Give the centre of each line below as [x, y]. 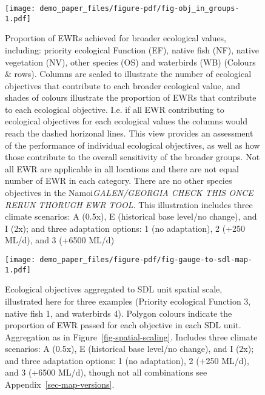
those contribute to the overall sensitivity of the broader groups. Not [132, 157]
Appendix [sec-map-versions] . [60, 384]
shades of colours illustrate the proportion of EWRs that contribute [131, 97]
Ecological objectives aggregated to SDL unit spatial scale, [114, 289]
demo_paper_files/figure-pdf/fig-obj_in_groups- [139, 8]
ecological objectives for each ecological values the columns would [126, 121]
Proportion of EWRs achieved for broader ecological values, [116, 38]
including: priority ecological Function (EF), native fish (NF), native [132, 49]
